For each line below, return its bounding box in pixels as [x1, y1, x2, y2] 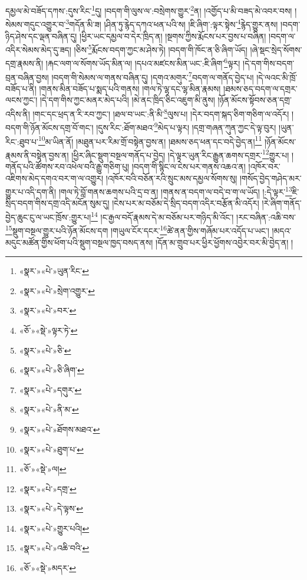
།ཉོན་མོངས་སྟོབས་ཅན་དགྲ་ [217, 94, 292, 106]
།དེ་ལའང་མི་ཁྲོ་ [256, 71, 298, 83]
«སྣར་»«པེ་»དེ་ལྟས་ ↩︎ [19, 502, 84, 515]
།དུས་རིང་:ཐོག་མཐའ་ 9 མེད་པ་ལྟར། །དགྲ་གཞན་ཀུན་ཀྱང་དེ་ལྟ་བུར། [96, 120, 276, 133]
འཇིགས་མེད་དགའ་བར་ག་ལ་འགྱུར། [5, 172, 104, 184]
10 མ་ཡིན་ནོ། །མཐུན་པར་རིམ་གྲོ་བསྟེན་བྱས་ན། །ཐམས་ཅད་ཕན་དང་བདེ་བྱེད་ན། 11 [38, 133, 262, 147]
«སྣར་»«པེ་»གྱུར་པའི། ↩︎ [19, 522, 90, 534]
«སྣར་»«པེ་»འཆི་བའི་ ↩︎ [19, 542, 90, 554]
